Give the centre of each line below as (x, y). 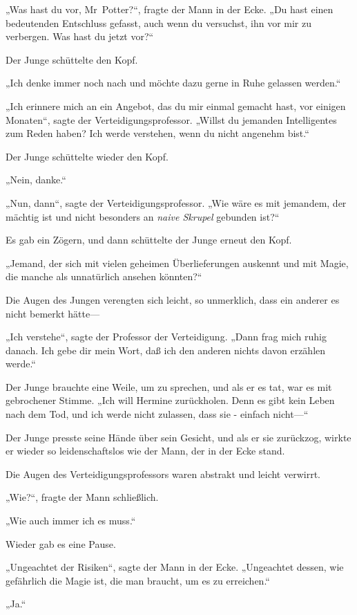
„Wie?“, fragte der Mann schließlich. (82, 497)
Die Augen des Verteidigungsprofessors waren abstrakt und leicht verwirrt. (163, 474)
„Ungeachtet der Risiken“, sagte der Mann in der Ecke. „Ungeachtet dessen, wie (175, 567)
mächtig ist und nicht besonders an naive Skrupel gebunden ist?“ (143, 216)
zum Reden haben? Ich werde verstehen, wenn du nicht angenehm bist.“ (157, 133)
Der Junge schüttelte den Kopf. (72, 59)
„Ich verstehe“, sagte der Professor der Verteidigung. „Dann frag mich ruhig (166, 337)
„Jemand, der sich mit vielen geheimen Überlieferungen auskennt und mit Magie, (177, 263)
